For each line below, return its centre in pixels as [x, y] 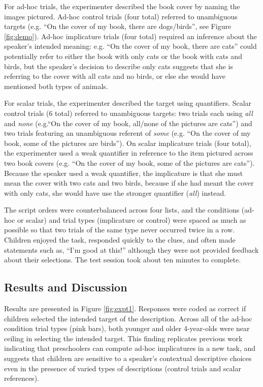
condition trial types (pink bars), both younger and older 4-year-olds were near [127, 328]
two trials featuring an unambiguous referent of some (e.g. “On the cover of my [127, 133]
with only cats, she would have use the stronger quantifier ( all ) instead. [115, 192]
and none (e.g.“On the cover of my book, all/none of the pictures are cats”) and [128, 123]
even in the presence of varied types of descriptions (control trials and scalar [123, 368]
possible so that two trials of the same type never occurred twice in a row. [119, 230]
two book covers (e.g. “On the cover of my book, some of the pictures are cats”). [129, 162]
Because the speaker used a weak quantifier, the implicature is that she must [124, 173]
